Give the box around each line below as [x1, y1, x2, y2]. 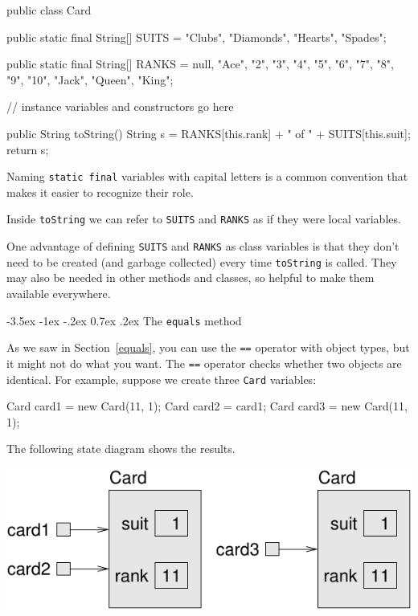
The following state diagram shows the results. [6, 440, 236, 457]
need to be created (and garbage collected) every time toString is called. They [6, 253, 397, 270]
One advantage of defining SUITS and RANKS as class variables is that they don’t [6, 238, 400, 255]
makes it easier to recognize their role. [6, 183, 194, 200]
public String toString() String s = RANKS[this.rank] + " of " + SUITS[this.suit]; [6, 124, 411, 141]
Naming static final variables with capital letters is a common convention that [6, 168, 408, 185]
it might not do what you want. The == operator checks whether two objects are [6, 354, 402, 371]
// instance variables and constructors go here [6, 98, 234, 115]
